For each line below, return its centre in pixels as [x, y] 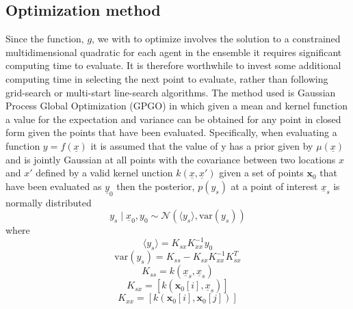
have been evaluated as [54, 186]
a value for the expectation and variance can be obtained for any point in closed [173, 119]
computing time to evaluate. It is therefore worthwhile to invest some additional [173, 65]
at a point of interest [274, 186]
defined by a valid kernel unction [104, 173]
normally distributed [49, 202]
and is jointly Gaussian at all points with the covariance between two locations [171, 159]
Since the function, [45, 39]
